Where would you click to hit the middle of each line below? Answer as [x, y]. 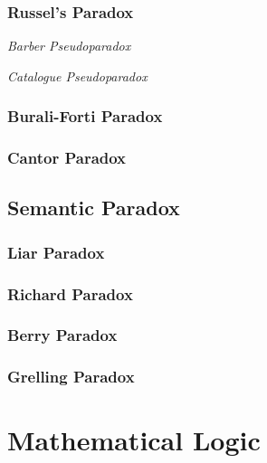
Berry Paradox [62, 335]
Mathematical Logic [134, 440]
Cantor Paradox [67, 158]
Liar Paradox [56, 252]
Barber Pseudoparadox [69, 46]
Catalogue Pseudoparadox [77, 76]
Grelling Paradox [71, 377]
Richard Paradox [70, 293]
